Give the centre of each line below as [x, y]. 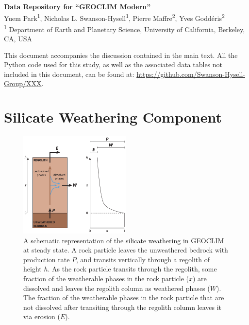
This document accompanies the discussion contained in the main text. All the [121, 55]
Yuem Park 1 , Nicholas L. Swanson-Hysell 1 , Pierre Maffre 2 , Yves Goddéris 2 [114, 17]
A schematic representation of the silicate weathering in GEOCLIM [124, 240]
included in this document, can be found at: [69, 74]
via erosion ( [42, 316]
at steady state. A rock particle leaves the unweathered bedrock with [126, 250]
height [33, 269]
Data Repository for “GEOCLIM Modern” [77, 6]
